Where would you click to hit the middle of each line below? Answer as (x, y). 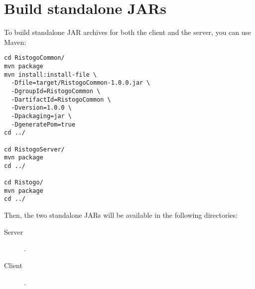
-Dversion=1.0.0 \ (42, 108)
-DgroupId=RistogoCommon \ (56, 91)
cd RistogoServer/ (34, 149)
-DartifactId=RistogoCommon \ (61, 99)
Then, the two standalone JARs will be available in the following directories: (121, 215)
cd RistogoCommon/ (34, 58)
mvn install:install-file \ (51, 74)
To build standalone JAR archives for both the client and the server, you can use (128, 32)
